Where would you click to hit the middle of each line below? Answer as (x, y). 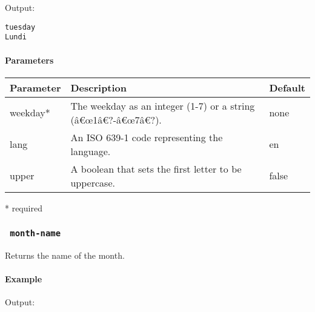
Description (99, 87)
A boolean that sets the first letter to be (156, 168)
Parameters (29, 60)
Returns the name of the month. (65, 255)
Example (24, 279)
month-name (35, 234)
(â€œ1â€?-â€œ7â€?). (116, 119)
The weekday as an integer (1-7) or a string (163, 105)
